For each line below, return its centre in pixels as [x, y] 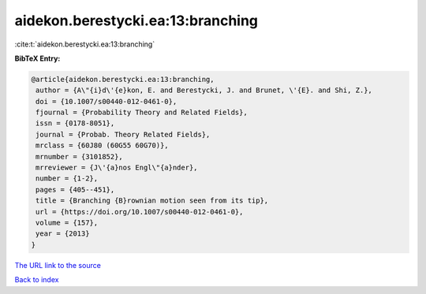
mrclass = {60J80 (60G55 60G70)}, [102, 145]
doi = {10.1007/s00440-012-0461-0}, [106, 101]
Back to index [37, 280]
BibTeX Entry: [37, 58]
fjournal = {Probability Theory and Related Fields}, [142, 113]
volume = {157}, [67, 223]
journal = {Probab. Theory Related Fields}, [123, 134]
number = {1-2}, [67, 179]
